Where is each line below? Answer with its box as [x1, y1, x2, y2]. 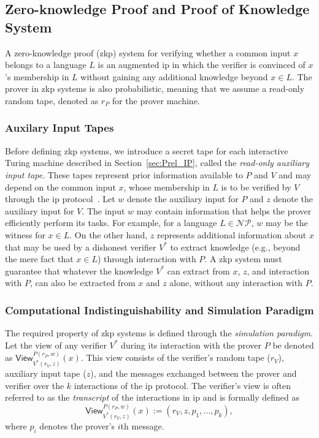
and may [279, 168, 312, 181]
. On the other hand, [69, 228, 148, 241]
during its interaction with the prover [121, 338, 262, 351]
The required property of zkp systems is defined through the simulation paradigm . [5, 327, 313, 339]
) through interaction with [97, 252, 196, 265]
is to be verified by [221, 180, 291, 193]
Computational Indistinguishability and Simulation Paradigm [5, 302, 314, 317]
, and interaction [247, 264, 310, 277]
